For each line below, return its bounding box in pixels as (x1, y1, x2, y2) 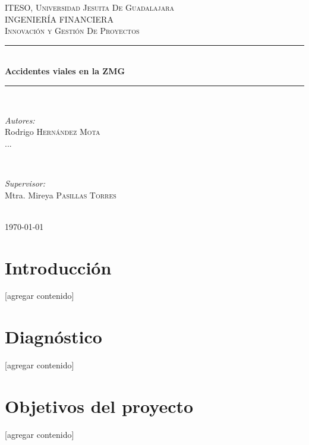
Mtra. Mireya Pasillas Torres (5, 188, 116, 201)
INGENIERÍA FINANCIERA (5, 12, 113, 25)
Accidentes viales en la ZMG (5, 65, 125, 77)
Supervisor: (5, 176, 45, 189)
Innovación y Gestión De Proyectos (5, 24, 140, 37)
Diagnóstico (5, 324, 102, 349)
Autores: (5, 113, 35, 126)
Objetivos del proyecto (5, 393, 194, 418)
